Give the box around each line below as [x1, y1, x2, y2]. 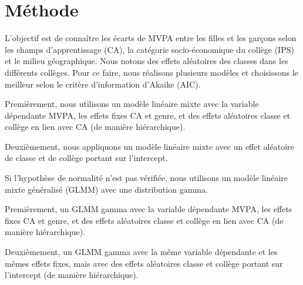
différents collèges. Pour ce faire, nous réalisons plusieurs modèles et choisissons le [5, 66, 298, 78]
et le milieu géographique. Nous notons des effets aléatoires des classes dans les [5, 55, 288, 67]
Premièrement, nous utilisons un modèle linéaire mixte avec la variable [5, 98, 259, 110]
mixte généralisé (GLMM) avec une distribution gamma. [5, 183, 208, 195]
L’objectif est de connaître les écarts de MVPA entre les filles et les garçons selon [5, 32, 297, 44]
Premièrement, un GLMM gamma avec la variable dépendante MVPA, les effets [5, 203, 292, 215]
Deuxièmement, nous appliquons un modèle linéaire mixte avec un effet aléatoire [5, 140, 294, 152]
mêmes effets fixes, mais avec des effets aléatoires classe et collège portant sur [5, 257, 283, 269]
